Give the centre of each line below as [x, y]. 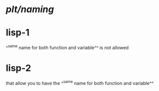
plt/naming [30, 9]
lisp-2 [18, 68]
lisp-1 [18, 33]
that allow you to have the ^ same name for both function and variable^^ [80, 82]
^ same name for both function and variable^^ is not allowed [67, 47]
